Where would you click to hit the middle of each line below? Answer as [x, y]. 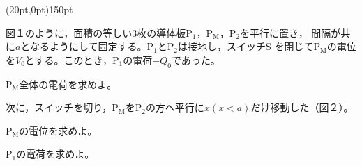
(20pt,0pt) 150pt [39, 9]
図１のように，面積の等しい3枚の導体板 [96, 32]
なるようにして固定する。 [88, 46]
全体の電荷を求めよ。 [68, 84]
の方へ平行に [175, 107]
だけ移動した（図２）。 [302, 107]
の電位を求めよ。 [58, 130]
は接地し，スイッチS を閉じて [246, 46]
